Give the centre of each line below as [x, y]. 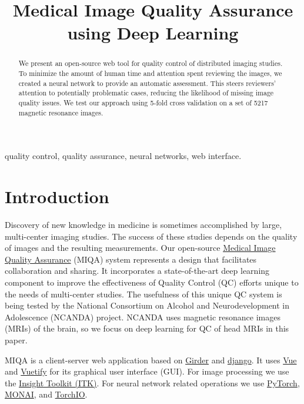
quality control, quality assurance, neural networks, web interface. [123, 156]
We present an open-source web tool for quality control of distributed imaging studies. [151, 63]
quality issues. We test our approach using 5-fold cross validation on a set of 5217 [143, 102]
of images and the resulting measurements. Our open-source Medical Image [140, 248]
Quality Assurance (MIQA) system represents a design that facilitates [131, 259]
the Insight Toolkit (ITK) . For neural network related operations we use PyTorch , [152, 383]
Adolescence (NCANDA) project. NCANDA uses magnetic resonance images [143, 317]
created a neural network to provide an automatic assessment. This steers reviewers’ [147, 83]
